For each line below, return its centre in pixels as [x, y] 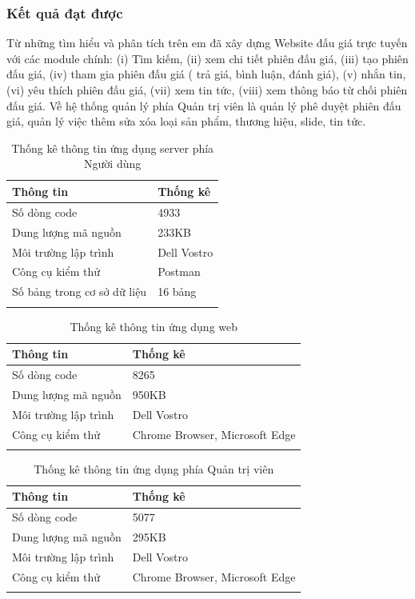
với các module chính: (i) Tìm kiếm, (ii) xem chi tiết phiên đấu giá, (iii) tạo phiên [207, 58]
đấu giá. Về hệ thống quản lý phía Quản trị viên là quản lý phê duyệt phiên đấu [204, 105]
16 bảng [177, 292]
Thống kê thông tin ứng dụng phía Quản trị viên [154, 468]
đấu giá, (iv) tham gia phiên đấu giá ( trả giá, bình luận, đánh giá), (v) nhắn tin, [206, 74]
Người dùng [113, 164]
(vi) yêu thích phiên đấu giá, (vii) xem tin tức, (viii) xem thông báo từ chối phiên [207, 90]
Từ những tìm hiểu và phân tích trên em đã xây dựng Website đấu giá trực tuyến [207, 43]
